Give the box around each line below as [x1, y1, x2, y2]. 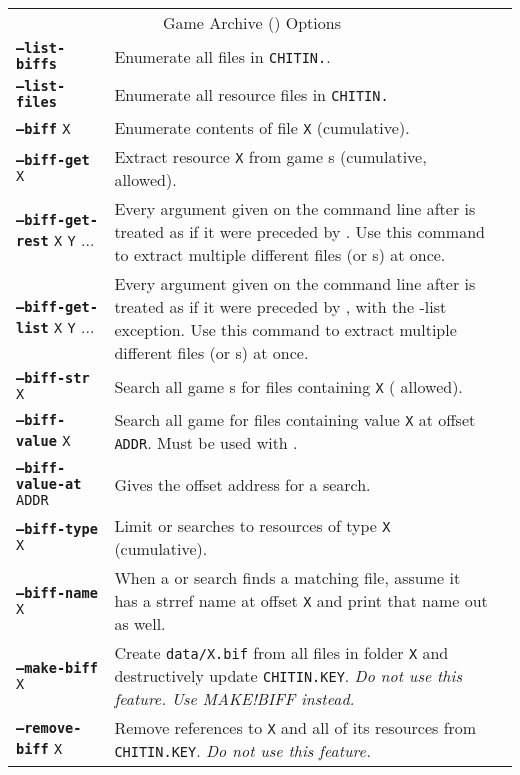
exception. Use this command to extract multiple [114, 318, 457, 341]
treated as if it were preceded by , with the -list [114, 295, 447, 318]
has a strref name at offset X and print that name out [114, 589, 488, 612]
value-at [16, 476, 82, 492]
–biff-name [16, 584, 98, 601]
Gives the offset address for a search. [114, 472, 371, 496]
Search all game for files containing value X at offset [114, 408, 476, 431]
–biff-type [16, 521, 98, 537]
